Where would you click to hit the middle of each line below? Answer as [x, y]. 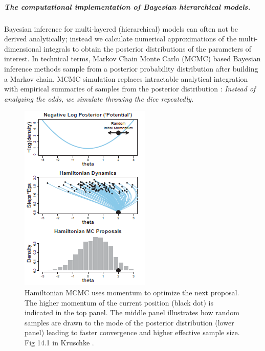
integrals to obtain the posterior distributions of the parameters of [147, 48]
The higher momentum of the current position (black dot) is [119, 302]
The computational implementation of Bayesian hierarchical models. [127, 6]
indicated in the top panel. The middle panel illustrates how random [132, 312]
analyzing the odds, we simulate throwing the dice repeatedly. [99, 98]
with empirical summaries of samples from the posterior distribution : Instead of [130, 89]
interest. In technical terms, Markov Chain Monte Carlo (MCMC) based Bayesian [132, 58]
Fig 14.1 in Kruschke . [59, 342]
